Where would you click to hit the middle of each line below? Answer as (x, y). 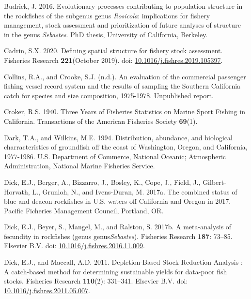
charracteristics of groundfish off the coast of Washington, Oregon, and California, (126, 147)
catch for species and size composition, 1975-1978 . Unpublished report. (109, 95)
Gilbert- (214, 182)
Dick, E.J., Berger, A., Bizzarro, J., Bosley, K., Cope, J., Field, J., (102, 182)
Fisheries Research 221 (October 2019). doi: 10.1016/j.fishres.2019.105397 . (113, 60)
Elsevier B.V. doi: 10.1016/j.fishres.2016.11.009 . (74, 246)
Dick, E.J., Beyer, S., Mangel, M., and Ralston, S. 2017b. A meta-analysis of (118, 227)
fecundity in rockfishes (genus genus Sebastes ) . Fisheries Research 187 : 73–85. (118, 236)
